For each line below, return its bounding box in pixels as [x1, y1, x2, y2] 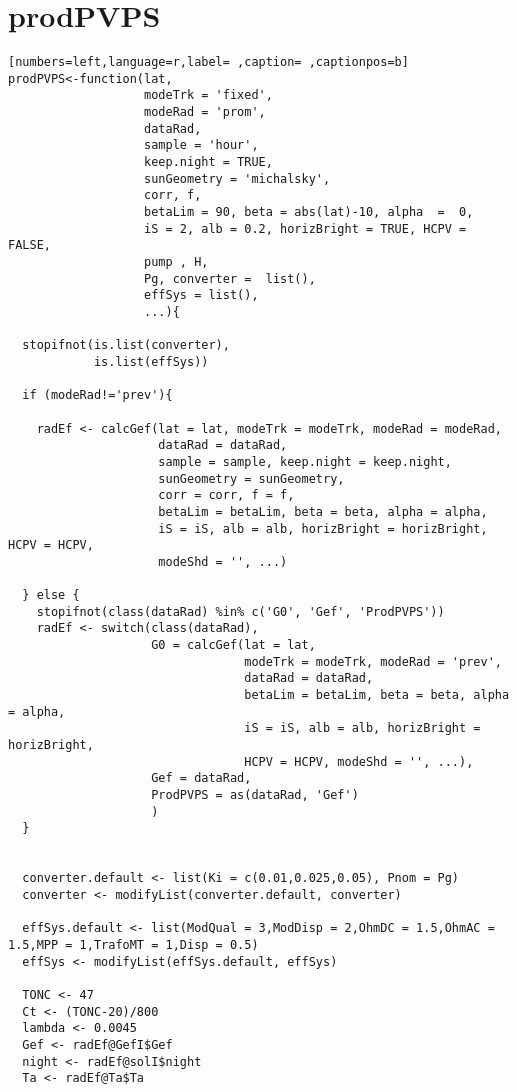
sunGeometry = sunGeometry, [158, 471, 345, 486]
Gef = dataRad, [151, 771, 252, 786]
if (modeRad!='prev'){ [22, 388, 173, 403]
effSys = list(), [144, 288, 259, 303]
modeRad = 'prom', [144, 105, 266, 120]
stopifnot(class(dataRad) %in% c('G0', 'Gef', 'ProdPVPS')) [36, 604, 445, 619]
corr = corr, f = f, [158, 488, 295, 503]
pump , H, [144, 255, 209, 269]
